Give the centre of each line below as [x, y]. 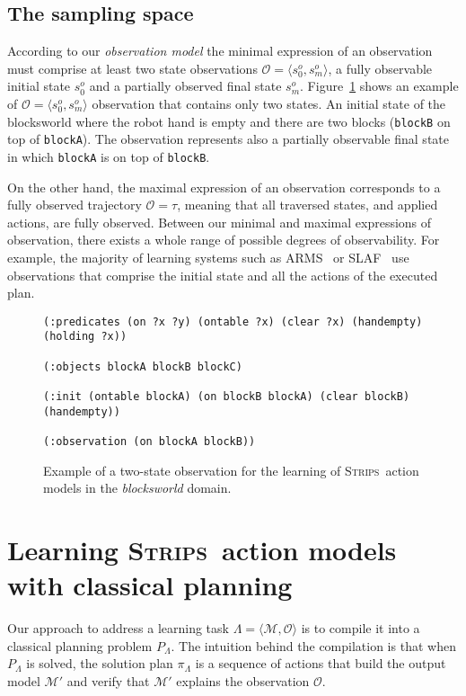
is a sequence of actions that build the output [321, 663]
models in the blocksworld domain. [137, 488]
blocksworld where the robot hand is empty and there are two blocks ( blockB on [229, 121]
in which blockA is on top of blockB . [109, 156]
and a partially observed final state [185, 86]
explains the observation [243, 680]
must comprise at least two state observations [132, 68]
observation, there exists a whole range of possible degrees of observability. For [224, 240]
